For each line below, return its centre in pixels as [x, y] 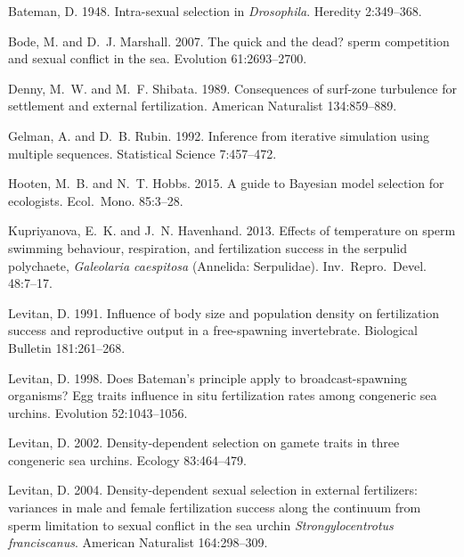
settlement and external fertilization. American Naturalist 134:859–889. [203, 106]
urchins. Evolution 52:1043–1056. [98, 412]
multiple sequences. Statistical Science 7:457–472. [142, 153]
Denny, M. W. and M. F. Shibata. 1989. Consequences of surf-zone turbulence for [233, 88]
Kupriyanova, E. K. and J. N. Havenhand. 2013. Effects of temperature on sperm [232, 230]
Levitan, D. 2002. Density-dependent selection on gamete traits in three [204, 442]
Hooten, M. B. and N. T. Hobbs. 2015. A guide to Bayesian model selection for [226, 183]
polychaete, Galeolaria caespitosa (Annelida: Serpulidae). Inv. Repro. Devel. [217, 265]
